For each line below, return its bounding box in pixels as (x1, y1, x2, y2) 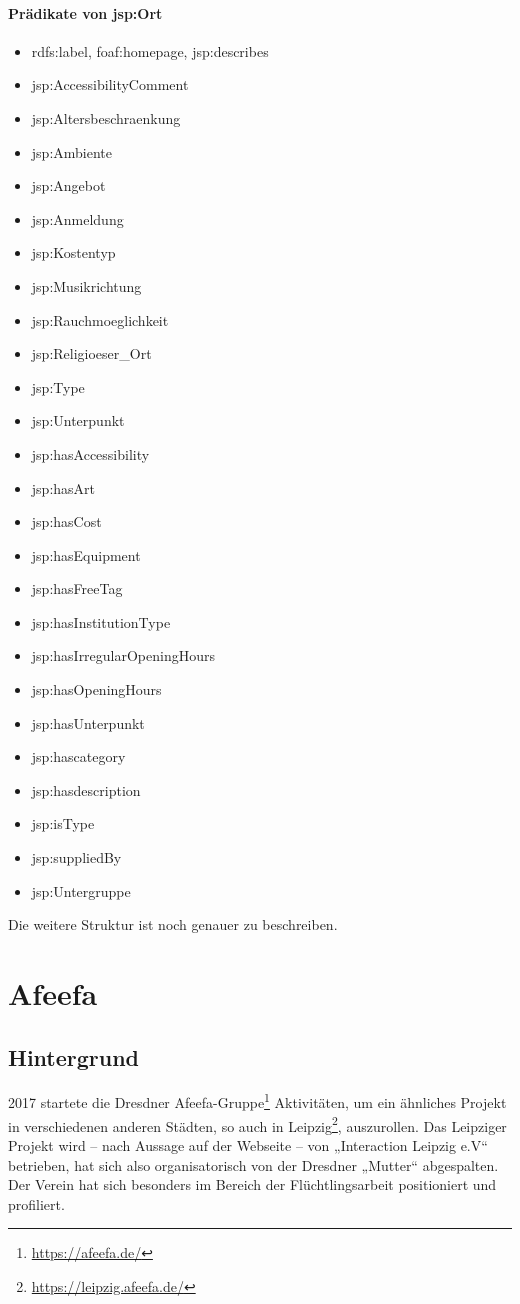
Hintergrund (8, 1041, 140, 1072)
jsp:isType (31, 813, 95, 834)
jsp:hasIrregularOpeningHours (31, 645, 216, 666)
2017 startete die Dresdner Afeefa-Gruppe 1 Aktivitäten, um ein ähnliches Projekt (8, 1089, 507, 1113)
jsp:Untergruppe (31, 880, 131, 901)
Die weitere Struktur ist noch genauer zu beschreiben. (8, 914, 338, 935)
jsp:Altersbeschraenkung (31, 107, 181, 128)
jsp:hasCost (31, 511, 102, 532)
